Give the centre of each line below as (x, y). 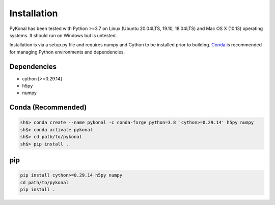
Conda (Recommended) (48, 108)
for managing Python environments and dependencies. (67, 52)
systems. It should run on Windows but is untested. (63, 35)
